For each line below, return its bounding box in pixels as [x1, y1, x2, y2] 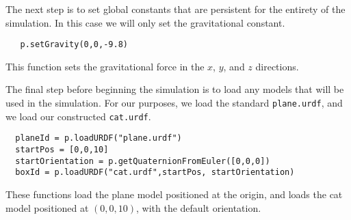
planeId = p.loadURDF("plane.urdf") [15, 133, 182, 143]
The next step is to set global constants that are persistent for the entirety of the [5, 2, 346, 16]
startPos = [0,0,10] [15, 145, 109, 154]
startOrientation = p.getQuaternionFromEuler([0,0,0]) [15, 156, 270, 166]
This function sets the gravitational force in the [5, 59, 205, 73]
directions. [255, 59, 299, 73]
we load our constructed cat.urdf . [5, 109, 151, 123]
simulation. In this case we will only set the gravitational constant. [5, 15, 285, 29]
